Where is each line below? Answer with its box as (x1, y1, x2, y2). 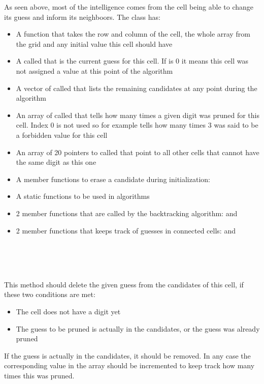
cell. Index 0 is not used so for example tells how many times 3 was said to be (16, 120, 258, 130)
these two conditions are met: (4, 289, 95, 300)
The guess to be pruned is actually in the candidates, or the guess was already (16, 323, 260, 334)
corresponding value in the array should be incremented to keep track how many (4, 360, 255, 371)
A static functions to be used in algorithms (16, 191, 150, 201)
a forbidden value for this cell (16, 129, 108, 140)
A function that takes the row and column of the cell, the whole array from (16, 28, 250, 39)
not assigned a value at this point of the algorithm (16, 65, 173, 76)
